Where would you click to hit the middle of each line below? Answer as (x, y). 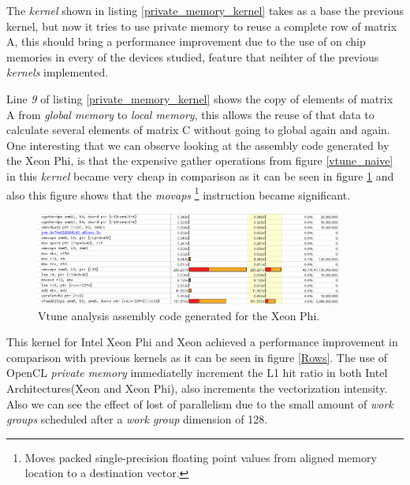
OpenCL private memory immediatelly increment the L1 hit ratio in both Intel (197, 373)
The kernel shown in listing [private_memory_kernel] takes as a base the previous (205, 10)
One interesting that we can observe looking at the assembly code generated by (198, 145)
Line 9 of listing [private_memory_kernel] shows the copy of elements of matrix (200, 98)
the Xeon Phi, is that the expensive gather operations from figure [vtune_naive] (200, 160)
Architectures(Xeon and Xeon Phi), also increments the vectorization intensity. (197, 388)
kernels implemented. (58, 72)
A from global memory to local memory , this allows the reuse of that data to (190, 114)
